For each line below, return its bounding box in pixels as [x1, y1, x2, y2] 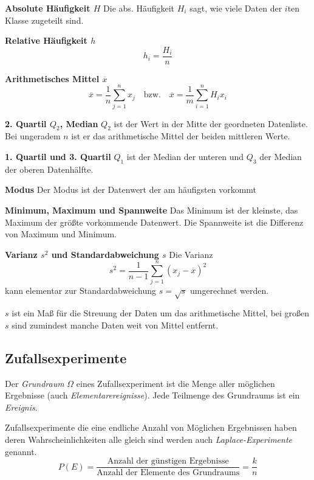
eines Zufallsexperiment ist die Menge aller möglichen [76, 377, 275, 389]
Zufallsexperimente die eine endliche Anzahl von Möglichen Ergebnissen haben [5, 421, 297, 434]
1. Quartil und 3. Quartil [5, 150, 111, 162]
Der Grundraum [5, 377, 64, 389]
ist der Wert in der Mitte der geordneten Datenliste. [114, 117, 308, 130]
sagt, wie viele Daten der [189, 2, 282, 14]
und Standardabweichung [51, 248, 159, 260]
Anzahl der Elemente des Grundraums [97, 468, 240, 478]
